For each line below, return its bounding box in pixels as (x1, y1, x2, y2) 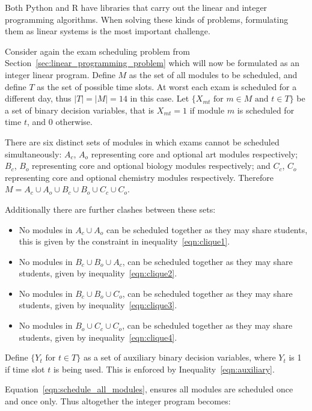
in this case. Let (130, 92, 189, 105)
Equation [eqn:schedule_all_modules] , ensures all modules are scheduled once (5, 383, 293, 395)
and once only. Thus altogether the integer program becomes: (5, 395, 231, 407)
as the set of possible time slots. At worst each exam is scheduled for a (37, 80, 297, 93)
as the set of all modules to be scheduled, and (129, 68, 298, 81)
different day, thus (5, 92, 72, 105)
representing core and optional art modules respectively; (91, 147, 298, 160)
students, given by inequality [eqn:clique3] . (19, 299, 177, 311)
